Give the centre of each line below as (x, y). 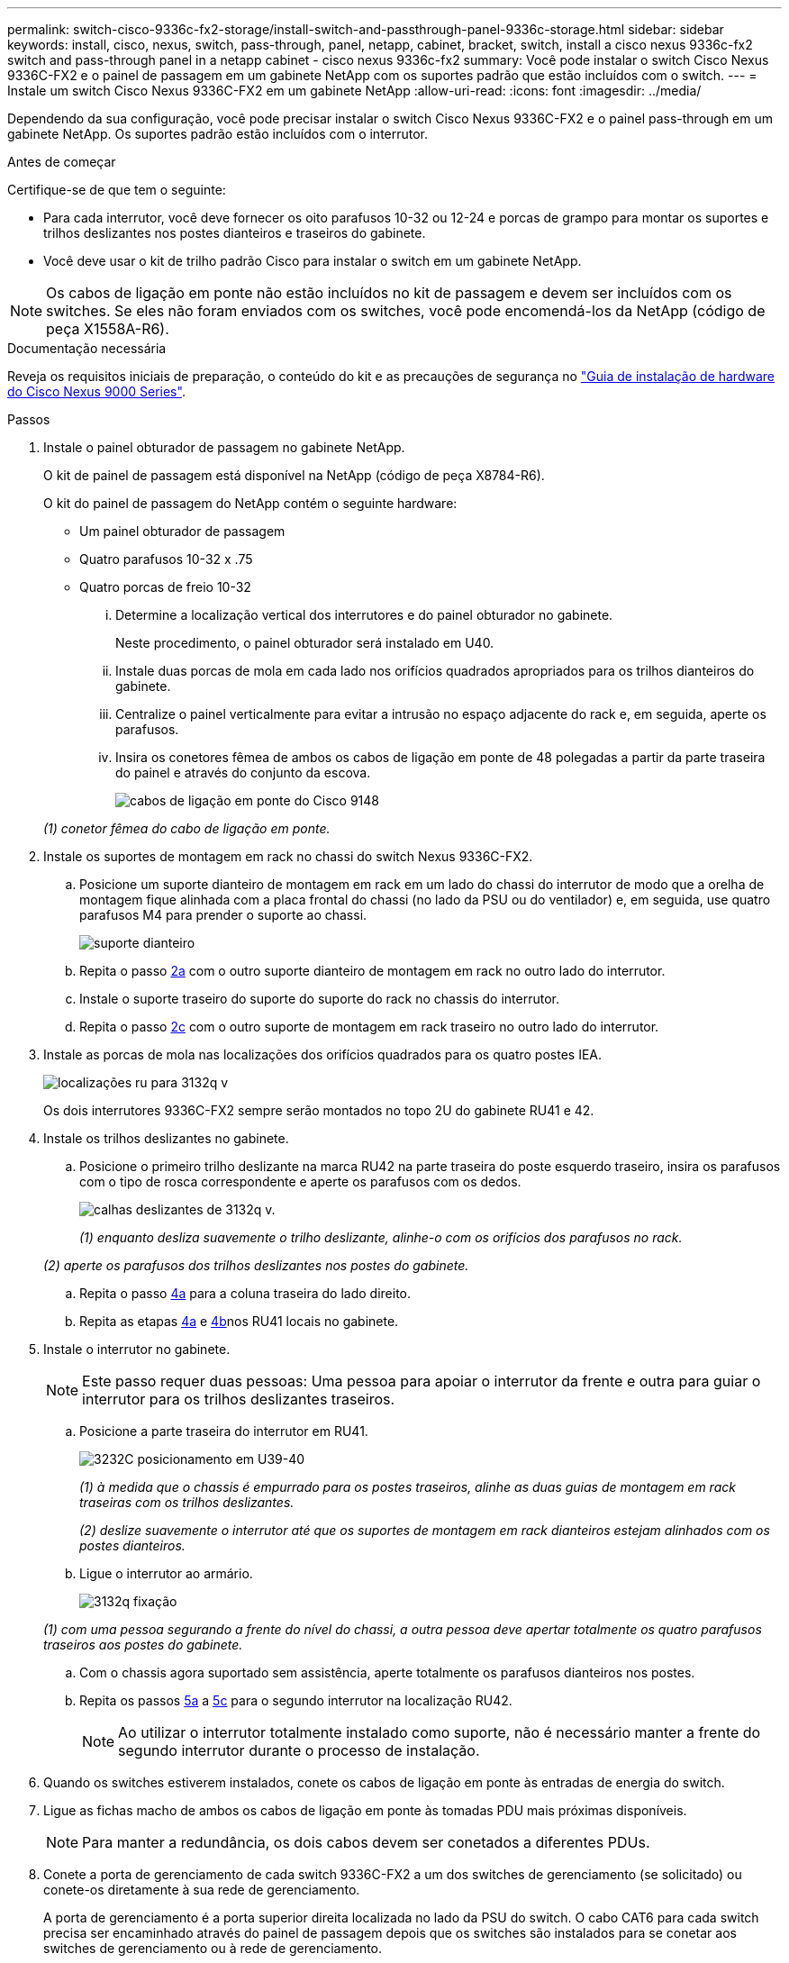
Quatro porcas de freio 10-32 (165, 587)
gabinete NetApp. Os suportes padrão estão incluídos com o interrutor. (218, 134)
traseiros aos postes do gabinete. (143, 1645)
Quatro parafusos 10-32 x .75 (166, 559)
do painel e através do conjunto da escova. (243, 772)
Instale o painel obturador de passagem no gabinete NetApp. (224, 447)
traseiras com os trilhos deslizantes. (187, 1502)
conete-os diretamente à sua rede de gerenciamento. (202, 1890)
